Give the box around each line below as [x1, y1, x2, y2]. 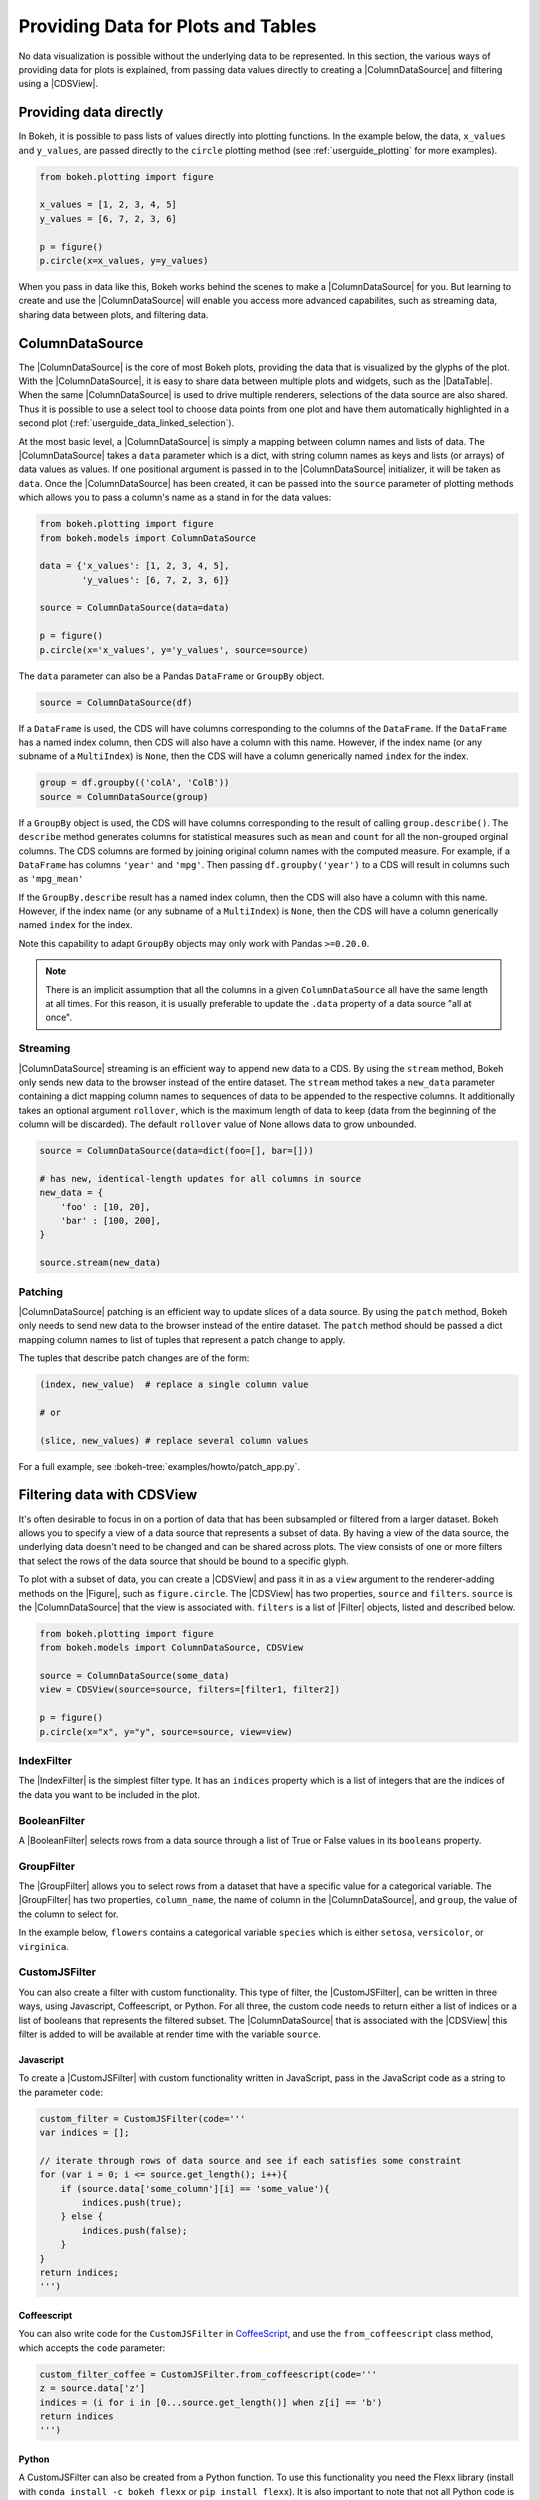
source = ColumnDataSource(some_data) [39, 1670, 230, 1682]
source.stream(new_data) [39, 1257, 162, 1269]
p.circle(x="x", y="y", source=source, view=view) [39, 1726, 294, 1737]
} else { [60, 2211, 104, 2222]
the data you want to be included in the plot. [18, 1788, 200, 1800]
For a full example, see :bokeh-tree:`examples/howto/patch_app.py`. [18, 1460, 300, 1472]
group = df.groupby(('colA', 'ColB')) [39, 777, 230, 789]
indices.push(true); [81, 2197, 183, 2209]
